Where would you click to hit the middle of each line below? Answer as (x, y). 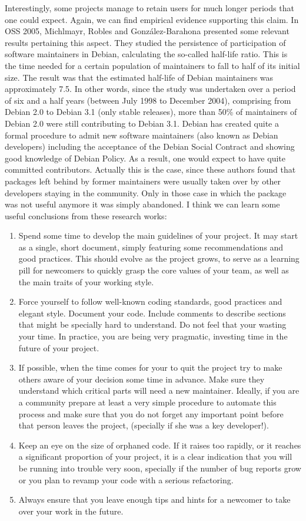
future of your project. (59, 347)
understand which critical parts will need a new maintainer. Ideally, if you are (159, 390)
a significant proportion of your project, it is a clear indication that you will (155, 456)
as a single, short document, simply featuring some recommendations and (151, 247)
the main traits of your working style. (86, 281)
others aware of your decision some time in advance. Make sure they (142, 379)
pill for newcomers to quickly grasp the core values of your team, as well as (154, 270)
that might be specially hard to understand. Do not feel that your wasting (152, 324)
